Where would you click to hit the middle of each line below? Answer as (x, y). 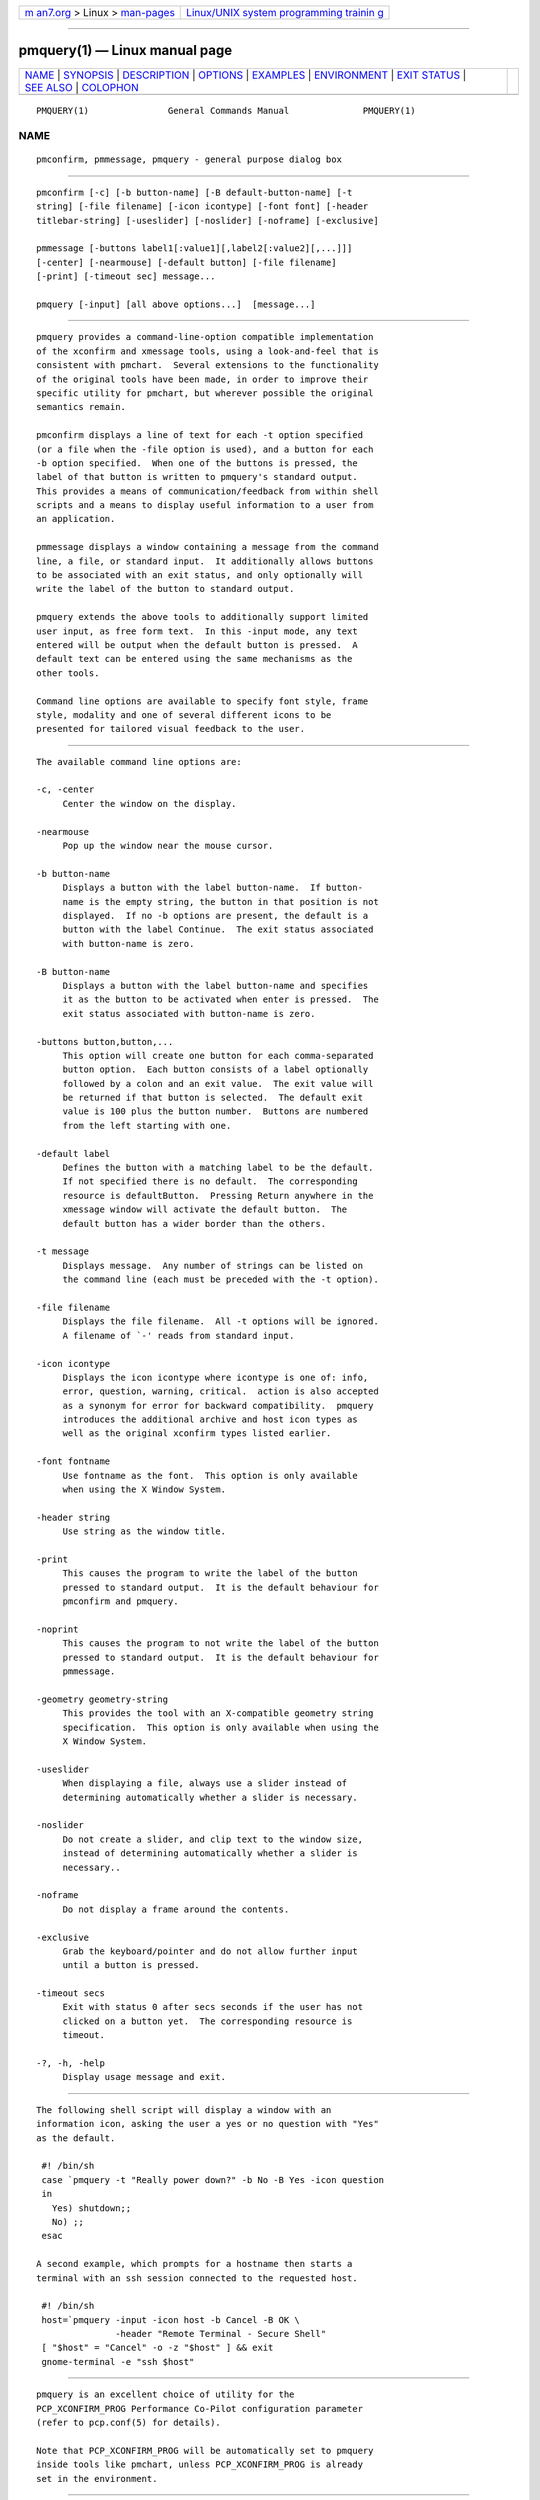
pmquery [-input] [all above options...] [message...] (176, 304)
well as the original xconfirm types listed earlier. (197, 1433)
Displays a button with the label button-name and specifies (215, 985)
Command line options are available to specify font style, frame (202, 701)
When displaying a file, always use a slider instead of (205, 1783)
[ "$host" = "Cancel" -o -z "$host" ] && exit (157, 2348)
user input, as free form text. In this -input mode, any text (197, 631)
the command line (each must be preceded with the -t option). (220, 1279)
